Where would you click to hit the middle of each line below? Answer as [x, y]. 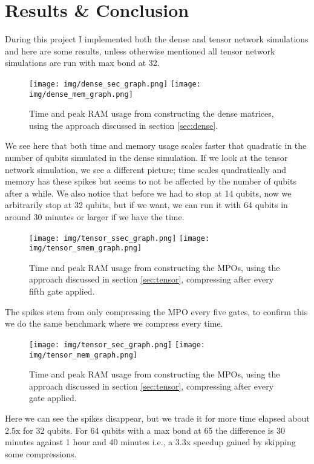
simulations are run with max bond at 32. [82, 63]
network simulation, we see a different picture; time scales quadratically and [146, 169]
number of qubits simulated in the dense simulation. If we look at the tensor [146, 157]
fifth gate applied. [62, 291]
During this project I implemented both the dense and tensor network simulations [157, 39]
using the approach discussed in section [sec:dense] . [124, 125]
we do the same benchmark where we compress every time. [114, 323]
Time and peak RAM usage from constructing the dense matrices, [152, 113]
